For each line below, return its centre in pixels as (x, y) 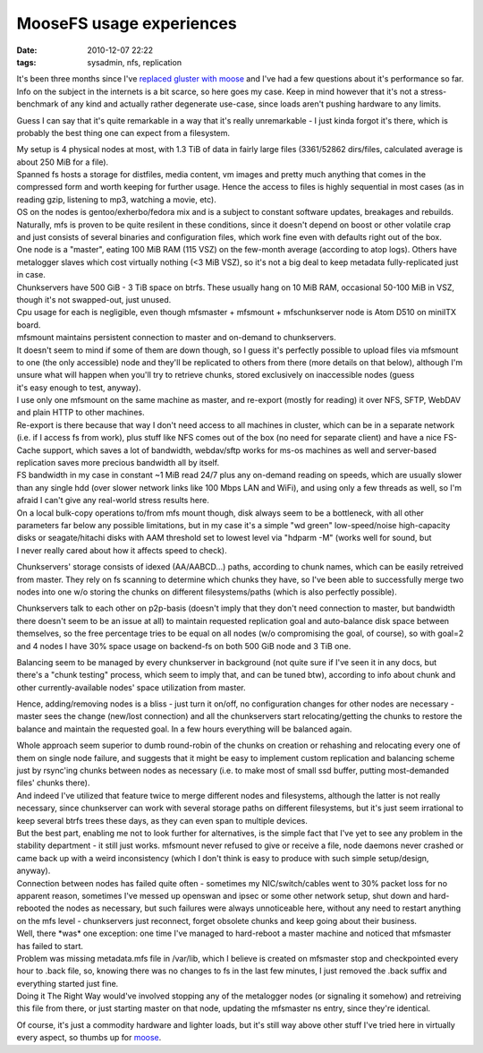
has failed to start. (50, 946)
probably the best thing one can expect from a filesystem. (123, 133)
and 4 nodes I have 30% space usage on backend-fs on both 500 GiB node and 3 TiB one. (184, 646)
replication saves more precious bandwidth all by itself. (118, 463)
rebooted (34, 908)
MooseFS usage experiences (127, 23)
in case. (31, 275)
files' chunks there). (53, 783)
